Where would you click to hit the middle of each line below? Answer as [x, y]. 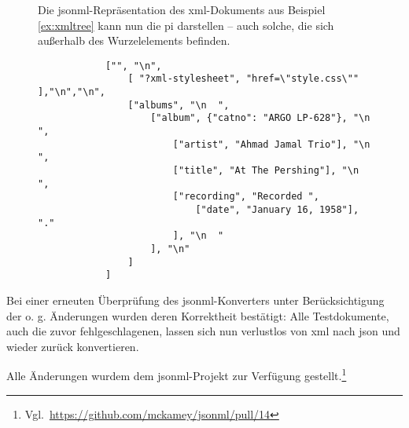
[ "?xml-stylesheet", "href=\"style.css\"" [243, 79]
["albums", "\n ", [179, 105]
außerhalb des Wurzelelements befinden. [134, 40]
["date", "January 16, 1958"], [277, 210]
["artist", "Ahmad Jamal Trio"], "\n [271, 144]
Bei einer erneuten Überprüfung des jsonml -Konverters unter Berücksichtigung [195, 300]
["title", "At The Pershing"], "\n [266, 171]
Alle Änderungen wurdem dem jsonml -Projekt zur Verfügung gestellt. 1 [177, 374]
